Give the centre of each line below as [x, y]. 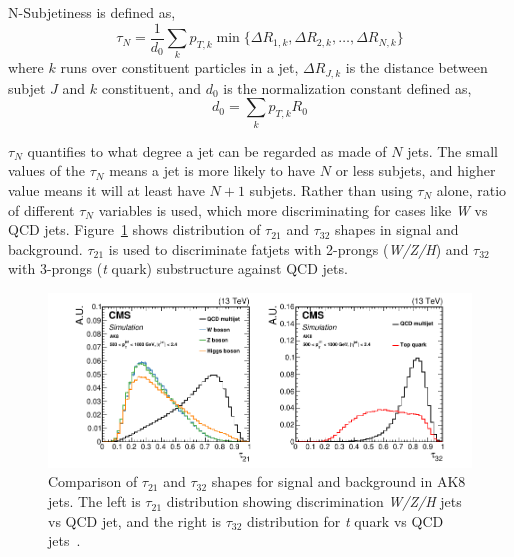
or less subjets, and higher [415, 170]
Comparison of [93, 481]
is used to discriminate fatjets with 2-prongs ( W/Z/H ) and [288, 248]
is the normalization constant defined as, [347, 87]
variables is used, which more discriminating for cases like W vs [293, 209]
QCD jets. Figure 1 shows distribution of [134, 229]
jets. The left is [94, 501]
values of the [47, 170]
